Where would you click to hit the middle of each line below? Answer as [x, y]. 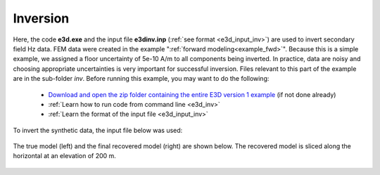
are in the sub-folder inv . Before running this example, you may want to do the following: [141, 79]
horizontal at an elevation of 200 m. [64, 156]
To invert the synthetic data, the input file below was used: [98, 130]
